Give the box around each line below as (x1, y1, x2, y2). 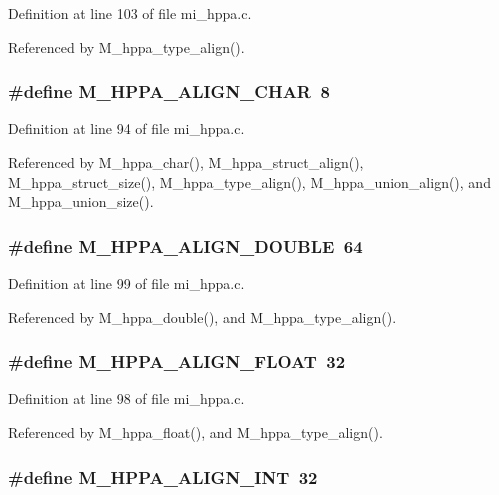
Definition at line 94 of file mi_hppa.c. (8, 118, 245, 139)
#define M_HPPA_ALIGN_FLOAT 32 (8, 349, 346, 374)
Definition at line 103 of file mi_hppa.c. (8, 3, 252, 23)
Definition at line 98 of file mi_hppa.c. (8, 388, 245, 409)
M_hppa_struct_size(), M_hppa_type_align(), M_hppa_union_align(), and (8, 171, 491, 192)
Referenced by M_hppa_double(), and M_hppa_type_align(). (8, 306, 397, 327)
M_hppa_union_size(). (8, 191, 154, 212)
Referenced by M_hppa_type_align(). (8, 36, 245, 57)
